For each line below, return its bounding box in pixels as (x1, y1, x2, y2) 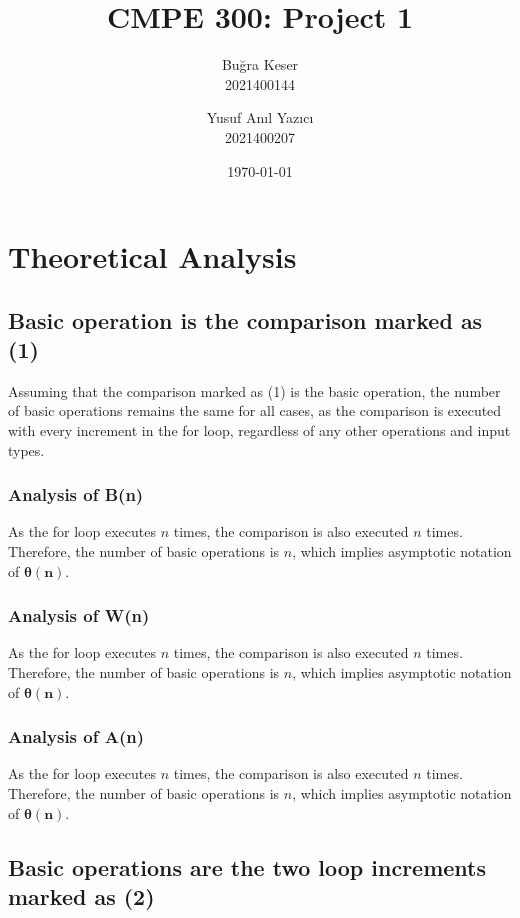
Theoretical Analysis (8, 236, 297, 277)
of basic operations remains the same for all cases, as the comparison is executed (8, 400, 502, 421)
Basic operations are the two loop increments (8, 851, 487, 882)
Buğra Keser (221, 54, 299, 75)
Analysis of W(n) (8, 603, 150, 628)
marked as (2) (8, 881, 155, 912)
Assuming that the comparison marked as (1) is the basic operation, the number (8, 380, 501, 401)
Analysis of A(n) (8, 724, 145, 749)
